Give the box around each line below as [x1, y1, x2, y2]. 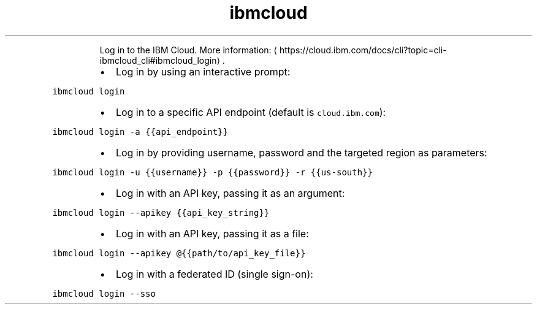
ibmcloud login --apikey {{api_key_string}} [52, 207, 270, 218]
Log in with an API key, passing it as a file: [115, 227, 309, 240]
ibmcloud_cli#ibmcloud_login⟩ [99, 55, 220, 66]
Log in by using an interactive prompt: [115, 65, 291, 78]
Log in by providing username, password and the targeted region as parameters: [115, 146, 487, 159]
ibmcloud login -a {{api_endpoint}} [52, 126, 228, 137]
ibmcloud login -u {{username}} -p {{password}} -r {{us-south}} [52, 167, 373, 177]
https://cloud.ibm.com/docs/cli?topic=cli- [279, 44, 447, 55]
